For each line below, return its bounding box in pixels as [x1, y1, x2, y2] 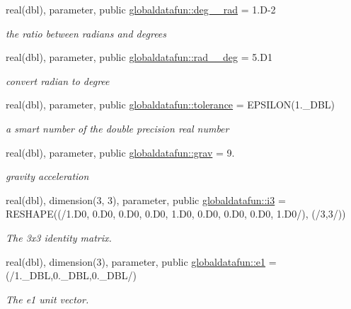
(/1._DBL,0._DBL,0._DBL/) [6, 268, 137, 283]
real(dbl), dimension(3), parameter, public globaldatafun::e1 [6, 254, 266, 269]
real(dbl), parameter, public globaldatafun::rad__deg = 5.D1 [6, 50, 272, 64]
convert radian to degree [6, 73, 110, 88]
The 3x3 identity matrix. [6, 230, 112, 245]
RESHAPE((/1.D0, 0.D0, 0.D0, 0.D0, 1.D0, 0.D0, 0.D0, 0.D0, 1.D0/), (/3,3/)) [6, 206, 346, 221]
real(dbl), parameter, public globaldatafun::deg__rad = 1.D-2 [6, 2, 276, 16]
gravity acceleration [6, 169, 89, 184]
